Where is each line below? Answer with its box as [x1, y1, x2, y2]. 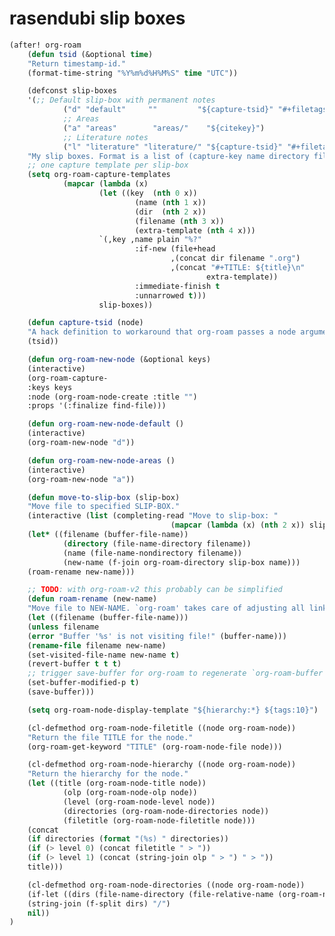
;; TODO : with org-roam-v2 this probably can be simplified [27, 585, 283, 595]
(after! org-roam [9, 40, 82, 50]
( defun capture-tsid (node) [27, 318, 144, 328]
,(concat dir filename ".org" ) [170, 253, 301, 264]
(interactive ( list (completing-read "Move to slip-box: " [27, 511, 279, 521]
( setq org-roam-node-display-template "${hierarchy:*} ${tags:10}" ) [27, 705, 319, 715]
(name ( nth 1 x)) [134, 197, 207, 207]
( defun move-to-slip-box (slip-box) [27, 492, 181, 502]
